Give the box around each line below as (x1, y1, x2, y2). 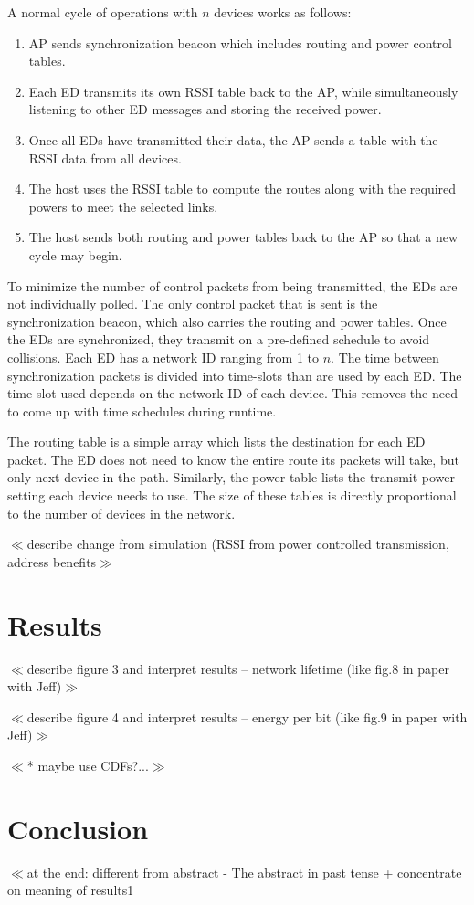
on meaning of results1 (7, 880, 134, 900)
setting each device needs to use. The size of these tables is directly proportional (7, 486, 457, 505)
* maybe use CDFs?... (26, 755, 149, 774)
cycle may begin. (28, 245, 122, 264)
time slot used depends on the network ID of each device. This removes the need (7, 384, 458, 403)
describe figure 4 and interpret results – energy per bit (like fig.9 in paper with (26, 707, 468, 726)
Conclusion (7, 809, 149, 847)
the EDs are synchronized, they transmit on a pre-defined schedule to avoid (7, 330, 430, 349)
